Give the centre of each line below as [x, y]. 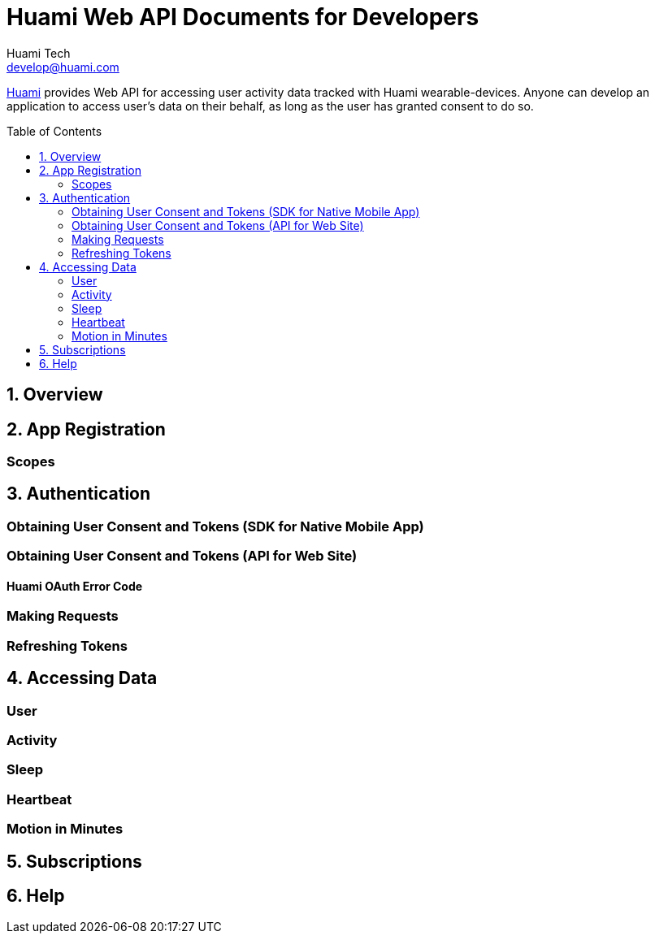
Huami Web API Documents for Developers [243, 17]
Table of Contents [54, 131]
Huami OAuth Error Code [75, 586]
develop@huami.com [63, 67]
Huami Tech [39, 53]
